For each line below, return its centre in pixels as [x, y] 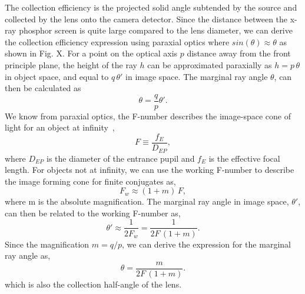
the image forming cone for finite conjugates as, [90, 181]
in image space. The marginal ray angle [197, 76]
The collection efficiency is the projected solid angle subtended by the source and [151, 7]
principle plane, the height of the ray [71, 64]
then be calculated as [43, 88]
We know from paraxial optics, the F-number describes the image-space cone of [148, 116]
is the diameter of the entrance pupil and [121, 158]
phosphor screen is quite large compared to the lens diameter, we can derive [156, 30]
